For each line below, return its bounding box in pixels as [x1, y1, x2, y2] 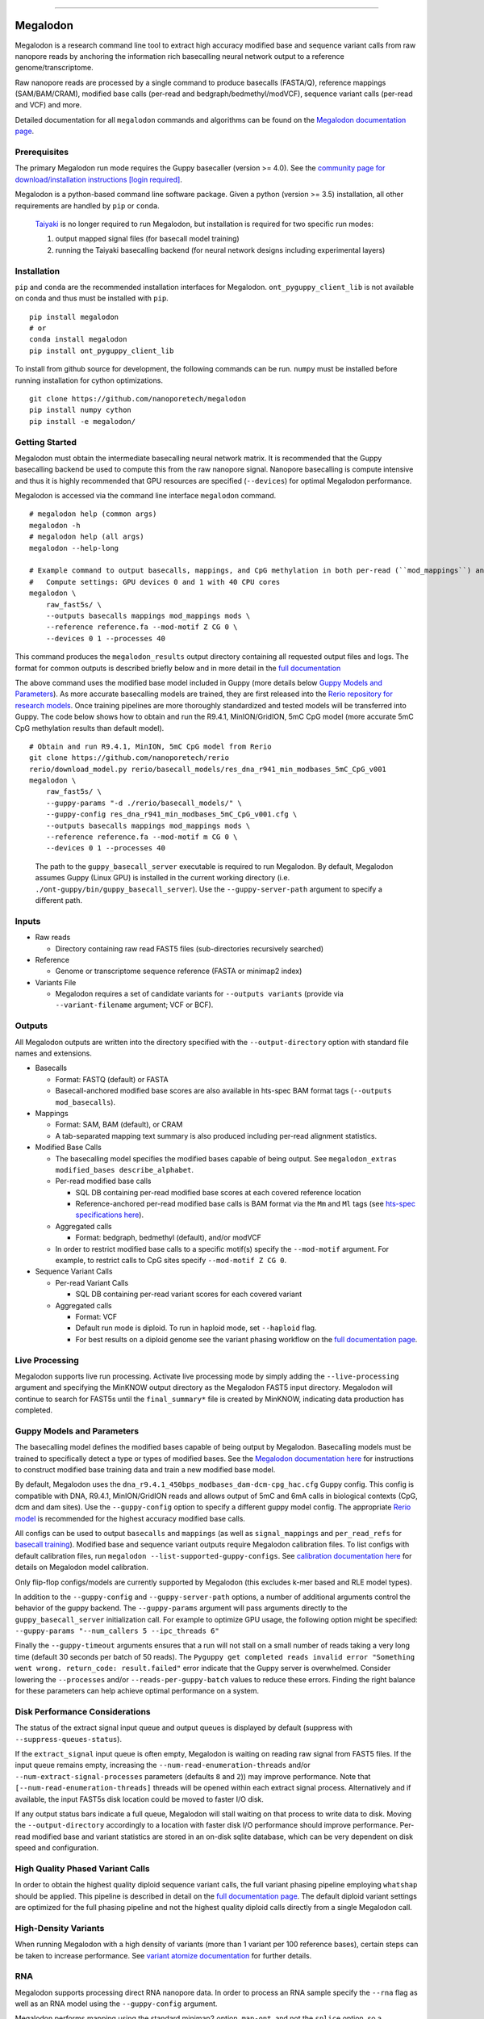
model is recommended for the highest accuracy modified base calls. [15, 1513, 246, 1523]
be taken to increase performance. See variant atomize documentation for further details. [15, 1950, 312, 1960]
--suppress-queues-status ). [15, 1734, 123, 1744]
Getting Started [15, 436, 77, 447]
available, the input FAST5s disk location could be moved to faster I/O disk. [15, 1794, 264, 1804]
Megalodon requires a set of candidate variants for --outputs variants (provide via [55, 989, 344, 999]
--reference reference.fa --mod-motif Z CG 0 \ [45, 623, 238, 632]
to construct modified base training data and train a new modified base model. [15, 1465, 276, 1474]
